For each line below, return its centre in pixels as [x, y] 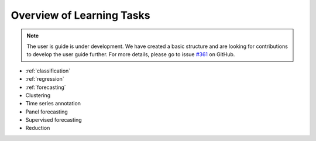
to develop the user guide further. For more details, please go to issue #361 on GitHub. [131, 54]
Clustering [38, 95]
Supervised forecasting [54, 120]
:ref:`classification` [48, 71]
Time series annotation [53, 104]
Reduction [38, 128]
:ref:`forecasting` [46, 87]
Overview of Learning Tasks [80, 15]
